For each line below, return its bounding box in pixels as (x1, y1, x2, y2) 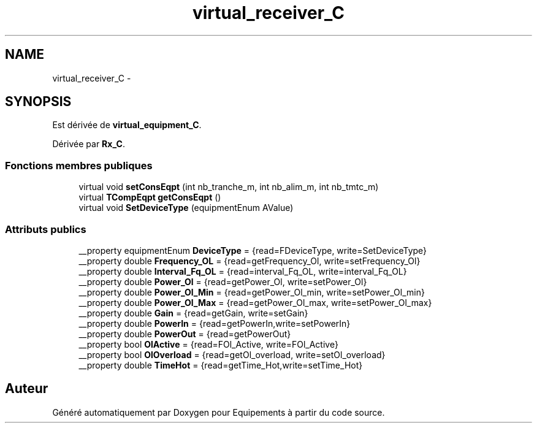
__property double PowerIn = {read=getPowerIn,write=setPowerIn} (78, 318, 351, 329)
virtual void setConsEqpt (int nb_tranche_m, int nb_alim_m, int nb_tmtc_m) (78, 182, 379, 193)
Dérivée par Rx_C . (52, 139, 125, 150)
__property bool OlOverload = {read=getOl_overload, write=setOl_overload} (78, 349, 386, 360)
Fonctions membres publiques (5, 159, 153, 172)
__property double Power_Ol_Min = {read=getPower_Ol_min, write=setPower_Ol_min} (78, 286, 425, 297)
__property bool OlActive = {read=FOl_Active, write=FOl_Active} (78, 338, 338, 350)
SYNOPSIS (5, 94, 72, 110)
